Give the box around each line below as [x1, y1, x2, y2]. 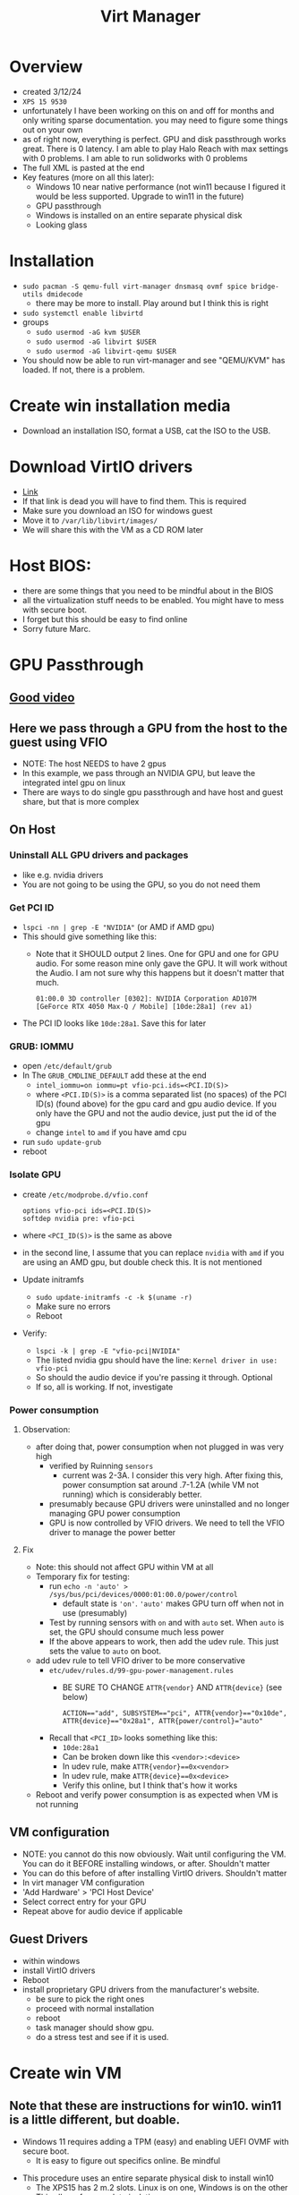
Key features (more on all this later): [21, 172, 155, 183]
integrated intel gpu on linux [21, 777, 126, 789]
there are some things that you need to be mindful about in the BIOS [21, 585, 274, 596]
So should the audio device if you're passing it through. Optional [35, 1371, 273, 1382]
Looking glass [35, 219, 88, 230]
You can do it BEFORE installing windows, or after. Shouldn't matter [21, 1858, 270, 1868]
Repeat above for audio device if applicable [21, 1905, 184, 1917]
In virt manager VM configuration [21, 1877, 145, 1888]
